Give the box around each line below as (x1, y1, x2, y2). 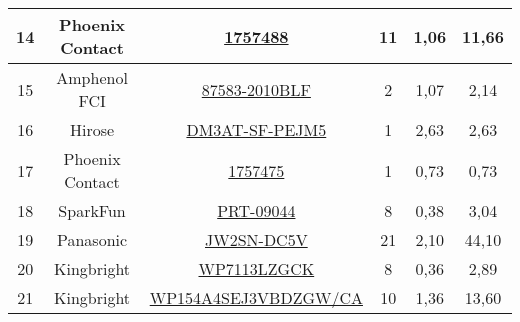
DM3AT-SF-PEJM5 (186, 118, 327, 141)
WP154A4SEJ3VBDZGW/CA (149, 286, 363, 309)
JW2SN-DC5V (205, 228, 308, 251)
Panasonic (57, 228, 128, 251)
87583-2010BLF (201, 77, 311, 101)
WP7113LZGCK (198, 257, 315, 280)
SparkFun (58, 199, 126, 222)
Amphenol (56, 66, 128, 89)
